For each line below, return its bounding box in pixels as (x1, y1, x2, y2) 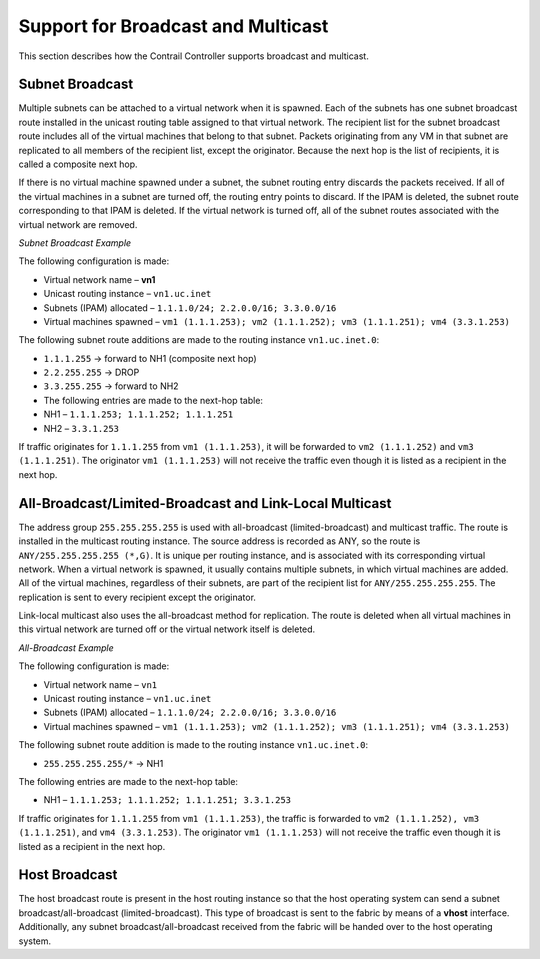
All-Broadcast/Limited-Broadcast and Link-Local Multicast (18, 495, 392, 512)
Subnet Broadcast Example (18, 236, 132, 249)
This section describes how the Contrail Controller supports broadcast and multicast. (18, 50, 369, 62)
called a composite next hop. (18, 158, 139, 170)
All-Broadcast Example (18, 641, 114, 654)
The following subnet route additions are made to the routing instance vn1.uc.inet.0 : (18, 334, 380, 346)
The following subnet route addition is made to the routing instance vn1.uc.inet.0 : (18, 739, 369, 751)
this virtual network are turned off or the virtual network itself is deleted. (18, 623, 316, 635)
